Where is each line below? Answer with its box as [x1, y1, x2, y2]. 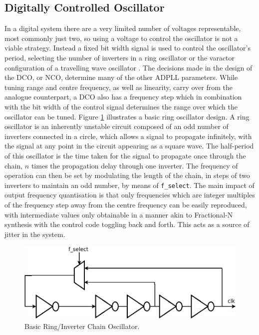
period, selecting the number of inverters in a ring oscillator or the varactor [4, 52, 235, 62]
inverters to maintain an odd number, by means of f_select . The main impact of [4, 179, 255, 190]
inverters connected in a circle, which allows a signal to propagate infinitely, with [4, 130, 252, 141]
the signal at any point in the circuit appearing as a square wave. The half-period [4, 140, 254, 151]
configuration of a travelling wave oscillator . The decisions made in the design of [4, 62, 253, 72]
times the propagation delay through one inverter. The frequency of [31, 160, 238, 170]
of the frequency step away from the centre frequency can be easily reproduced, [4, 199, 247, 209]
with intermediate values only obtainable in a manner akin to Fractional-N [4, 209, 233, 219]
